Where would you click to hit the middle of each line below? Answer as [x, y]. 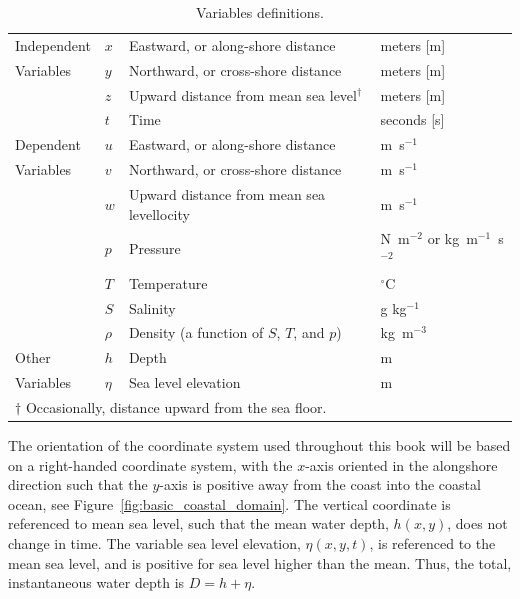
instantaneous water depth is [96, 582]
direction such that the [78, 484]
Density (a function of [196, 332]
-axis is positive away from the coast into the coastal [320, 484]
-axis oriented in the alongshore [401, 464]
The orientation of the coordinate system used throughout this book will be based [259, 445]
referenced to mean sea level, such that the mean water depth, [198, 523]
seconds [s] [412, 119]
